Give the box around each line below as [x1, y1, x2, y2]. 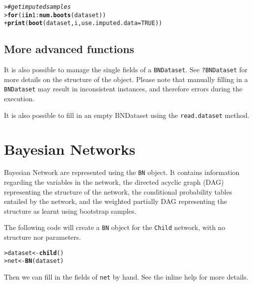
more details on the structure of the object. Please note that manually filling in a [4, 74, 248, 84]
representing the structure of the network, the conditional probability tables [4, 186, 232, 197]
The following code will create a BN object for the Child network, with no [4, 222, 225, 232]
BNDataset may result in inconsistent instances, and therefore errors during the [4, 84, 243, 94]
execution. [4, 93, 34, 104]
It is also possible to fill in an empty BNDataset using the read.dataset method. [4, 110, 250, 120]
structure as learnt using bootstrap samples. [4, 205, 137, 216]
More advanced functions [4, 41, 135, 57]
